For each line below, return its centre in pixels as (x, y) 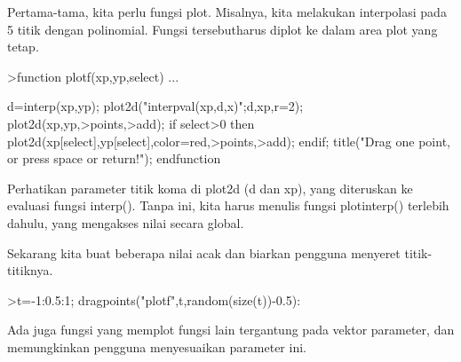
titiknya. (30, 270)
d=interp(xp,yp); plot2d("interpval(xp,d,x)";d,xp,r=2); (155, 106)
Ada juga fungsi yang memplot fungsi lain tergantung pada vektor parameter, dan (231, 330)
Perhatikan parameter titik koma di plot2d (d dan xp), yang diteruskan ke (210, 188)
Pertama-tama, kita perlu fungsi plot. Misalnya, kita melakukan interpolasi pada (227, 12)
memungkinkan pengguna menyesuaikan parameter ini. (157, 346)
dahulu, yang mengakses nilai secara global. (126, 222)
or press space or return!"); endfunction (114, 158)
